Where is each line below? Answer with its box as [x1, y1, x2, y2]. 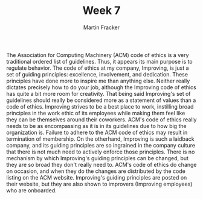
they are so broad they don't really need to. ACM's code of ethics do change [6, 161, 198, 168]
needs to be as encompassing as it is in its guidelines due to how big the [6, 122, 187, 129]
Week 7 [82, 4, 121, 18]
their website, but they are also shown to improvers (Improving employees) [6, 180, 193, 187]
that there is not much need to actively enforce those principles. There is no [6, 148, 195, 155]
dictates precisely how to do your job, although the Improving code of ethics [6, 83, 196, 91]
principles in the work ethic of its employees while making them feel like [6, 109, 185, 116]
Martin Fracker [83, 24, 120, 31]
